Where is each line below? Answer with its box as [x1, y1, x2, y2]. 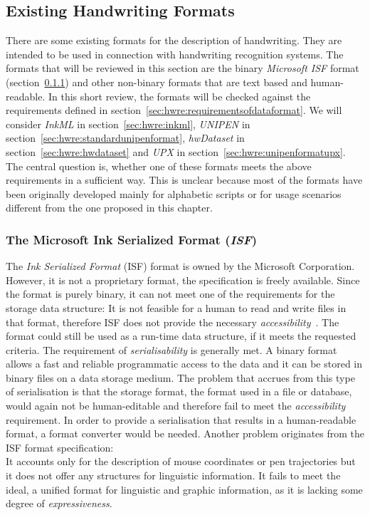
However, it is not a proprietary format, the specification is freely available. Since [6, 272, 360, 287]
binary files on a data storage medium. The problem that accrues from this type [6, 370, 355, 385]
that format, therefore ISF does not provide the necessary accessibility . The [6, 314, 339, 329]
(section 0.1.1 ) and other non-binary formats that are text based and [6, 74, 307, 89]
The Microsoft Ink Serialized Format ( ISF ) [6, 230, 258, 248]
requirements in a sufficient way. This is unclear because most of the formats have [6, 172, 363, 187]
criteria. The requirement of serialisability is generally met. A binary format [6, 342, 337, 357]
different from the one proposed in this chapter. [6, 200, 213, 215]
